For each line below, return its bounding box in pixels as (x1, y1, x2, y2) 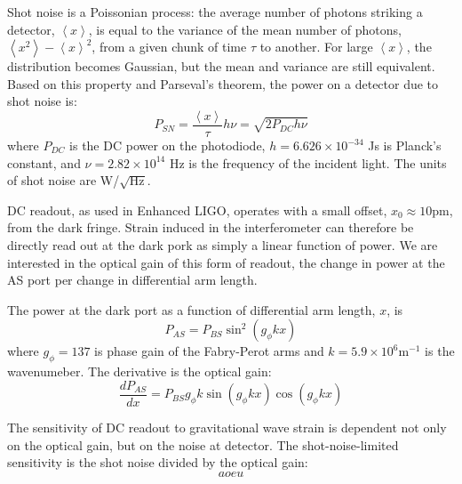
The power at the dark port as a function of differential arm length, (7, 300, 376, 319)
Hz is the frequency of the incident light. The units (169, 153, 447, 172)
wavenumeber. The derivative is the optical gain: (7, 362, 272, 381)
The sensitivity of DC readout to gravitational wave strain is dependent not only (7, 418, 447, 437)
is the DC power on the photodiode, (69, 136, 266, 155)
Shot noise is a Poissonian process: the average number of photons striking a (7, 3, 423, 20)
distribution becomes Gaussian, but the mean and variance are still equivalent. (7, 57, 435, 76)
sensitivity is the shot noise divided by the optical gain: (7, 453, 308, 472)
